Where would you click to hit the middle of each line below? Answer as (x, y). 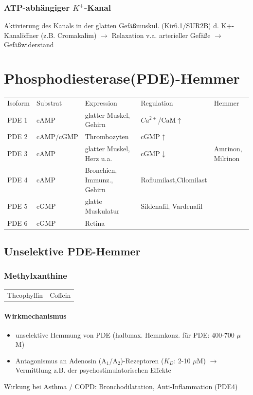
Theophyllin (25, 295)
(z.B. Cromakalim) (69, 35)
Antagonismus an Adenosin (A (61, 360)
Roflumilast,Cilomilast (174, 180)
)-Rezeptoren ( (142, 360)
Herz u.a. (99, 158)
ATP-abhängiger (37, 7)
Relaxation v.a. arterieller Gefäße (161, 35)
